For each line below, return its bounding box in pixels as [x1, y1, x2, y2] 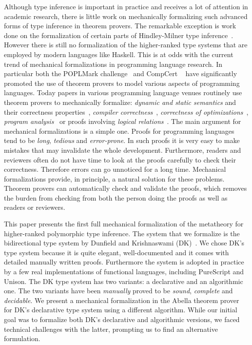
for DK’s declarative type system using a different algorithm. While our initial [4, 304, 237, 315]
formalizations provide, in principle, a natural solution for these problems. [4, 173, 225, 183]
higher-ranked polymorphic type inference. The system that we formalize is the [4, 228, 240, 238]
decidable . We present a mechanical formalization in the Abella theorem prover [4, 295, 239, 305]
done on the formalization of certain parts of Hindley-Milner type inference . [4, 30, 233, 40]
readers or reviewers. [4, 202, 65, 212]
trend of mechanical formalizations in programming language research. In [4, 59, 223, 69]
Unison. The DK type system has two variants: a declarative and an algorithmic [4, 276, 243, 286]
